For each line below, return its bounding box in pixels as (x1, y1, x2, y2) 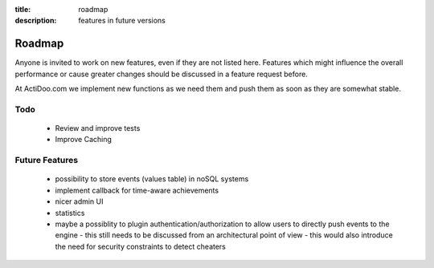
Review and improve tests (55, 124, 141, 133)
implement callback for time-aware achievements (55, 185, 219, 195)
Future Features (14, 155, 79, 166)
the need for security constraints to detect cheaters (55, 242, 227, 251)
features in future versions (78, 16, 166, 26)
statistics (55, 208, 85, 217)
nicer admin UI (55, 197, 104, 206)
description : (14, 16, 57, 26)
